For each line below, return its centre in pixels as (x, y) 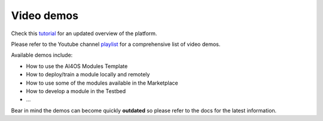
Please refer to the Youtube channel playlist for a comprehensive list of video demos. (116, 44)
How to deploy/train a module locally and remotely (88, 75)
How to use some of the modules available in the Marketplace (102, 83)
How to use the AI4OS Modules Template (77, 66)
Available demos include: (42, 55)
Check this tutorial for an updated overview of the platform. (84, 33)
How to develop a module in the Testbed (76, 91)
